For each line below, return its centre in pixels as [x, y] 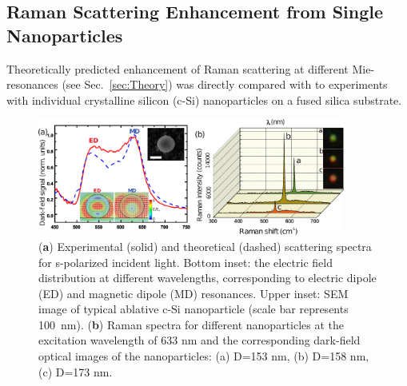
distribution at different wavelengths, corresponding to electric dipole [207, 278]
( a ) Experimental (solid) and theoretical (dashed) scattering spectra [205, 246]
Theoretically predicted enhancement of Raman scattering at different [178, 68]
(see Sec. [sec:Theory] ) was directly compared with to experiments [225, 84]
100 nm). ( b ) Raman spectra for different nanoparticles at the [192, 324]
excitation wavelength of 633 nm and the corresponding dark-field [200, 340]
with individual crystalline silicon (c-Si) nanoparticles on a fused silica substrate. [204, 99]
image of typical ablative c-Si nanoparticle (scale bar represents [194, 309]
